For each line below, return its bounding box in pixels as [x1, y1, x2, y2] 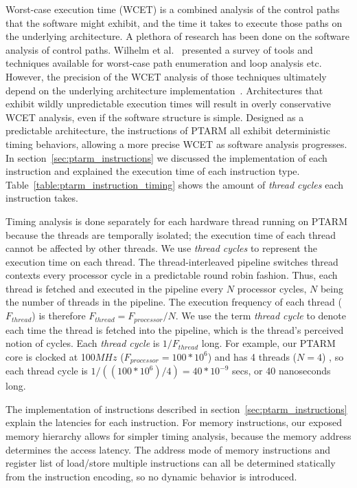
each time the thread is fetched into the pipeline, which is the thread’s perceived [5, 322, 344, 337]
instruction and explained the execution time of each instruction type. [5, 164, 300, 178]
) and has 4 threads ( [207, 349, 297, 363]
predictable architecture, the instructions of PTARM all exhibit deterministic [5, 123, 330, 138]
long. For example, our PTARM [201, 336, 336, 350]
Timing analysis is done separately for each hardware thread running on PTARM [5, 213, 347, 228]
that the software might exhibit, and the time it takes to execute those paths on [5, 15, 343, 30]
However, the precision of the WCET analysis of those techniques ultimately [5, 69, 327, 83]
